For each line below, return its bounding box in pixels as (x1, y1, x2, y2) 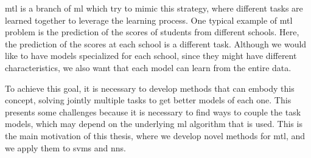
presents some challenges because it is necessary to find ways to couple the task (5, 105, 301, 118)
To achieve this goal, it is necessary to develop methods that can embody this (5, 81, 295, 94)
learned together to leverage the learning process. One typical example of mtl (5, 13, 293, 26)
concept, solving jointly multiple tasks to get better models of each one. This (5, 94, 292, 106)
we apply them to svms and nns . (5, 141, 126, 154)
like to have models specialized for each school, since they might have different (5, 49, 297, 62)
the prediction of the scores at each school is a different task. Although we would (5, 37, 307, 50)
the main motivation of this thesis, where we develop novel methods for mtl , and (5, 129, 306, 142)
